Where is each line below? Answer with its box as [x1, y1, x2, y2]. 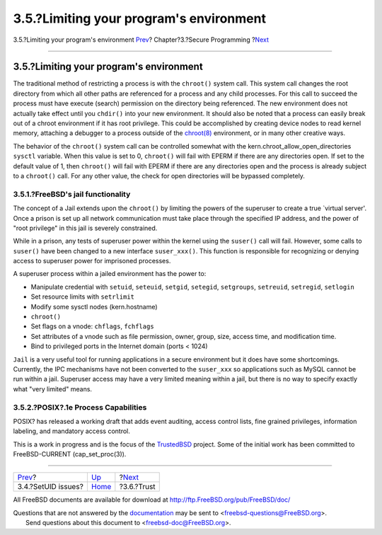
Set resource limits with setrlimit [30, 292, 134, 301]
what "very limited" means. [13, 384, 92, 393]
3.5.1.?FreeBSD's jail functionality [13, 189, 131, 199]
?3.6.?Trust [119, 482, 156, 492]
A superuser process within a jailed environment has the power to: [13, 270, 207, 278]
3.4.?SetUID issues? [17, 482, 84, 492]
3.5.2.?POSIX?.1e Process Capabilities [13, 402, 147, 412]
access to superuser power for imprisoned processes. [13, 257, 171, 265]
